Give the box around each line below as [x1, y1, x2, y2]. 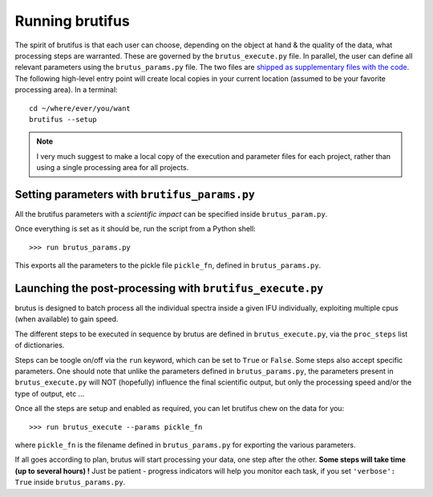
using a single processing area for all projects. [36, 163, 189, 173]
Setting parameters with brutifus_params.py [14, 187, 256, 201]
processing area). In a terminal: [14, 85, 118, 95]
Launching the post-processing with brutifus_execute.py [14, 281, 324, 295]
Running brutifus [14, 12, 130, 30]
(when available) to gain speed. [14, 314, 119, 324]
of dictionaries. [14, 340, 65, 350]
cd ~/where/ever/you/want [29, 104, 132, 112]
